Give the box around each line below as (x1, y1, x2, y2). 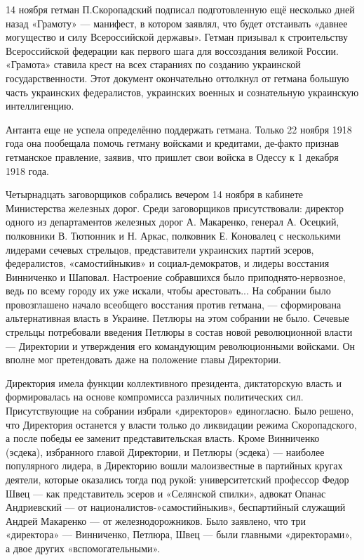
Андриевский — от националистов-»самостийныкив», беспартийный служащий (6, 500, 346, 514)
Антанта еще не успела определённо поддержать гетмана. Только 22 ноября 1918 (6, 122, 352, 136)
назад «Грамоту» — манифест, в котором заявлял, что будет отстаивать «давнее (6, 15, 348, 30)
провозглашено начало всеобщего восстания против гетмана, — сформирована (6, 297, 342, 311)
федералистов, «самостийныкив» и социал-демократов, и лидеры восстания (6, 256, 330, 271)
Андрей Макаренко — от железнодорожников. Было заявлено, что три (6, 513, 306, 528)
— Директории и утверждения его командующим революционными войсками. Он (6, 338, 356, 353)
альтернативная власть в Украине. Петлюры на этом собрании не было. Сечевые (6, 311, 349, 325)
